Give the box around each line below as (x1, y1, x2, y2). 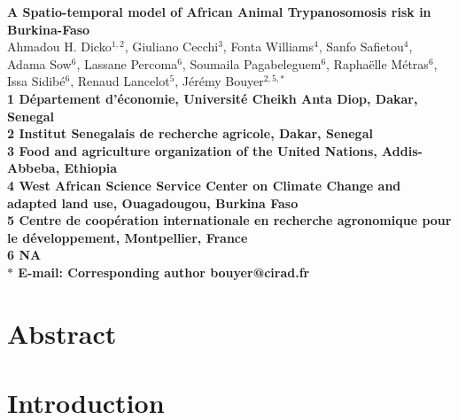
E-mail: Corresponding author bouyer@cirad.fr (18, 262, 310, 281)
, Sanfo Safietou (318, 37, 404, 56)
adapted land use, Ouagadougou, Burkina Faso (7, 193, 299, 212)
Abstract (7, 315, 117, 351)
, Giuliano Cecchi (124, 37, 219, 56)
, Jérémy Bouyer (175, 72, 264, 90)
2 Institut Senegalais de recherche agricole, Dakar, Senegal (7, 124, 373, 143)
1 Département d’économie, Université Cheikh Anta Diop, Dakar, (7, 89, 418, 107)
